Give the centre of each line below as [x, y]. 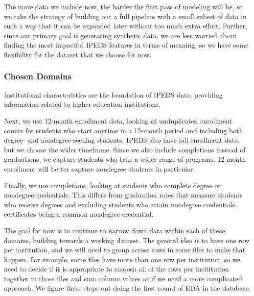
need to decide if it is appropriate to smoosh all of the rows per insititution [116, 269]
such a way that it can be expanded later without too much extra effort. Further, [126, 26]
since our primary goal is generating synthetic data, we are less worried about [120, 35]
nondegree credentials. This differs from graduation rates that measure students [123, 195]
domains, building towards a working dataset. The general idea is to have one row [127, 240]
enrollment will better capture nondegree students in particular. [100, 168]
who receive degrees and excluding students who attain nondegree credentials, [121, 204]
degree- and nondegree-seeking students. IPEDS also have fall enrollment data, [122, 140]
